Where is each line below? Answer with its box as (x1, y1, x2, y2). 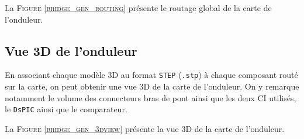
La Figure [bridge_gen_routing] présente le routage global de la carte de (5, 2, 272, 13)
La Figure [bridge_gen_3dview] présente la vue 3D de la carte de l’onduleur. (5, 122, 285, 134)
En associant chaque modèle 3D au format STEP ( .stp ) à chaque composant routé (5, 69, 298, 81)
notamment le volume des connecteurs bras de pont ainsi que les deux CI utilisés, (5, 91, 296, 104)
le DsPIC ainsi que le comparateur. (5, 103, 127, 115)
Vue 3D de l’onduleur (5, 41, 137, 59)
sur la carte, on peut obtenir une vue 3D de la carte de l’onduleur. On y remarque (5, 80, 299, 92)
